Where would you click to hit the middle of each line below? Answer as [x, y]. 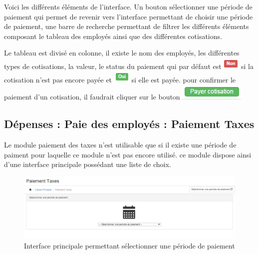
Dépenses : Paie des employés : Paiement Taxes [129, 124]
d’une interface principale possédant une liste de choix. [88, 164]
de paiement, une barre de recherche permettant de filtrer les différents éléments [127, 26]
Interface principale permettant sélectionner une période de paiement [129, 245]
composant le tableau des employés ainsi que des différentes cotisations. [113, 36]
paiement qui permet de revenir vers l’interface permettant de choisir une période [129, 16]
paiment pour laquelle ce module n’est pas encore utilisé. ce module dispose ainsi [128, 154]
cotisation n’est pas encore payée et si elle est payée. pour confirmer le [120, 79]
